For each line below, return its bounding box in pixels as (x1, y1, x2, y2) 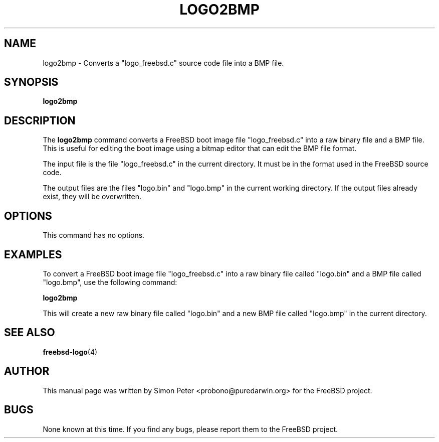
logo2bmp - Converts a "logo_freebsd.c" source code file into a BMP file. (43, 58, 284, 67)
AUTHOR (4, 365, 50, 378)
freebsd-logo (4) (43, 347, 98, 356)
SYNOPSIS (4, 76, 59, 89)
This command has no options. (43, 231, 145, 240)
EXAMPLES (4, 248, 62, 261)
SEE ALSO (4, 326, 55, 339)
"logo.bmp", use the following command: (43, 277, 177, 286)
